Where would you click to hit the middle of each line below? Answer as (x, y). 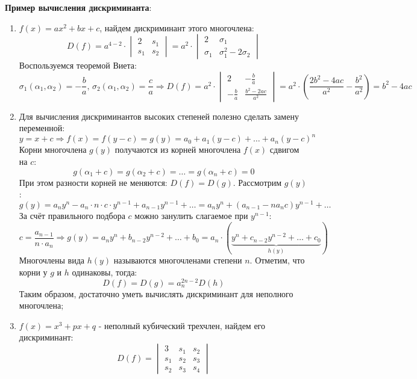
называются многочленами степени (178, 260)
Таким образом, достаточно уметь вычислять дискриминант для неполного (156, 293)
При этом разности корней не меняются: (93, 182)
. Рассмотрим (257, 182)
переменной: (42, 128)
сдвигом (284, 149)
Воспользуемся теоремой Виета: (78, 65)
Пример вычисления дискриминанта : (78, 7)
